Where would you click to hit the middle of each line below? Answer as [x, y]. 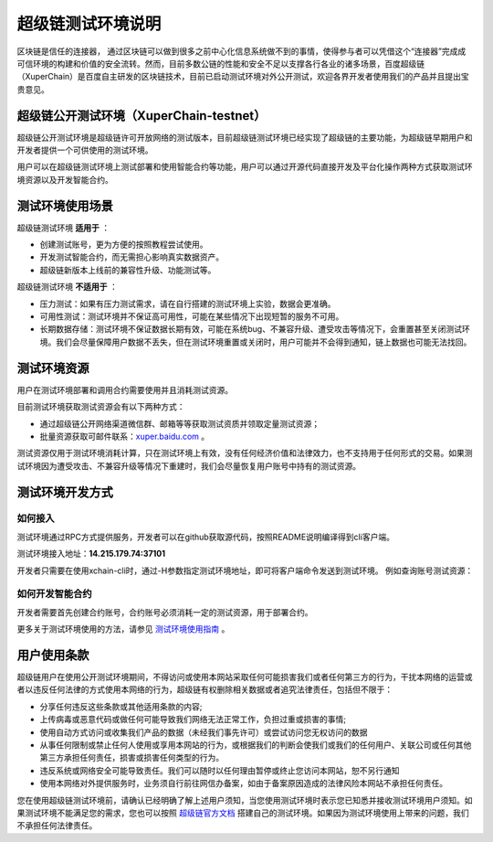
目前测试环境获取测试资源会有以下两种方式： [101, 407]
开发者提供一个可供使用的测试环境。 [85, 150]
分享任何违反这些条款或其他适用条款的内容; [121, 706]
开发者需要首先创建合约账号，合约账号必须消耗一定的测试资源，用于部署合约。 [165, 612]
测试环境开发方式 [65, 492]
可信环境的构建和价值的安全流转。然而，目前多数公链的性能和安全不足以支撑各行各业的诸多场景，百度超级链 [220, 63]
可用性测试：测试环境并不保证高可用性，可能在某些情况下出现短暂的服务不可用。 [192, 316]
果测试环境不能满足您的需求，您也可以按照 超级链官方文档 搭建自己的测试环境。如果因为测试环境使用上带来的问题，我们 [243, 813]
